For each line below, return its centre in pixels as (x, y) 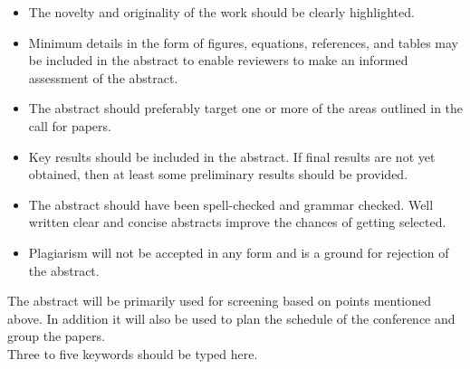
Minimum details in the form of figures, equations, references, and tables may (244, 42)
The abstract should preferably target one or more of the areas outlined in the (246, 108)
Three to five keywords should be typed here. (133, 353)
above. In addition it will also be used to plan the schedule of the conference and (231, 318)
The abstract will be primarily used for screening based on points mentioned (220, 301)
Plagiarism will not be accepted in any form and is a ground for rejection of (239, 252)
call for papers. (70, 125)
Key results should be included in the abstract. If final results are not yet (232, 156)
